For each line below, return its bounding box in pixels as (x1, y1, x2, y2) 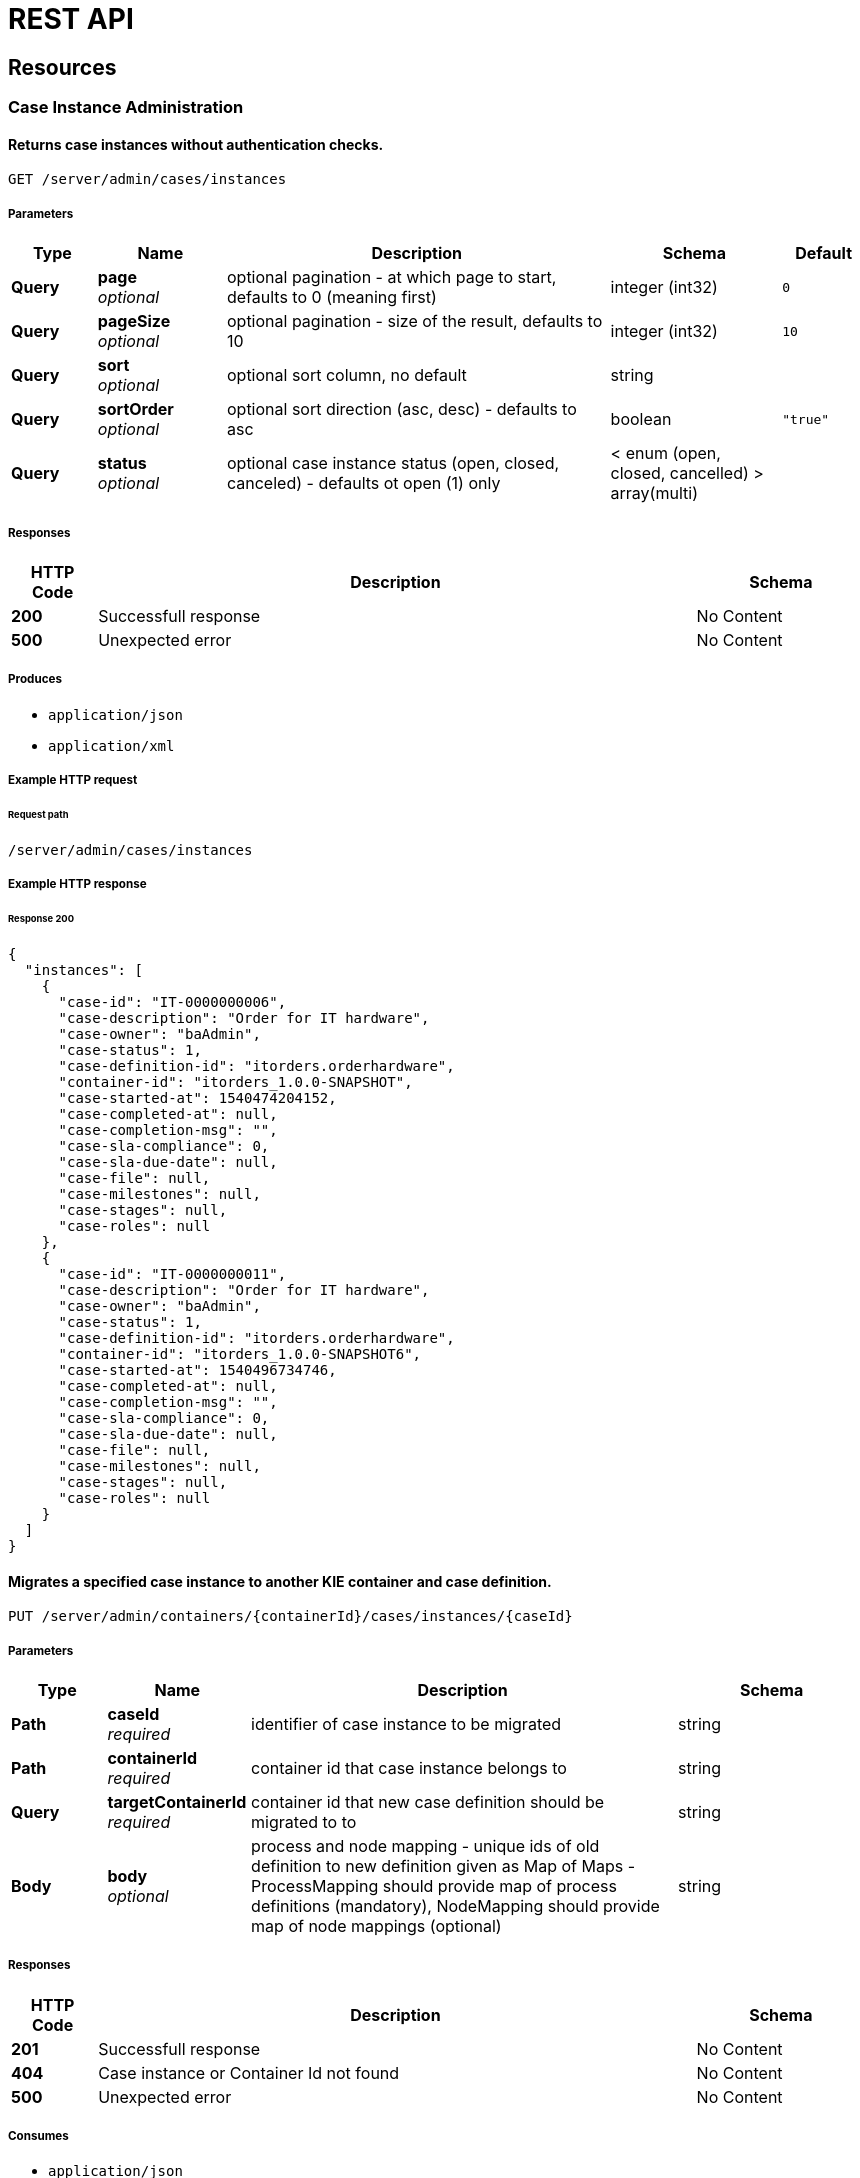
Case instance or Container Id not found (98, 2062, 400, 2083)
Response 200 (8, 913, 74, 925)
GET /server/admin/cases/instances (8, 171, 287, 188)
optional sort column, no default (226, 365, 467, 386)
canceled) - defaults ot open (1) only (226, 473, 501, 494)
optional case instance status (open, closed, (226, 453, 560, 474)
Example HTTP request (8, 773, 138, 788)
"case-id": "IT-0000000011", (58, 1265, 287, 1282)
